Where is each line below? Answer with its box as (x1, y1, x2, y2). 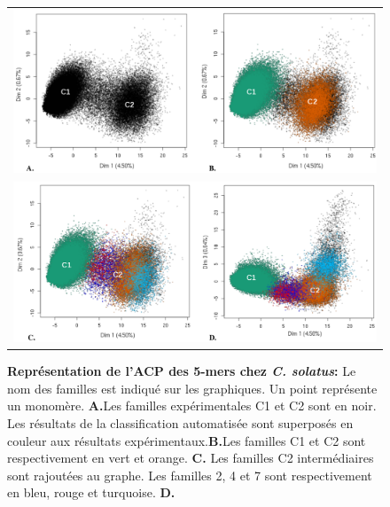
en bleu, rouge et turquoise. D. (7, 483, 175, 502)
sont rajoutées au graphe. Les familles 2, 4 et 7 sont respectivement (7, 465, 372, 484)
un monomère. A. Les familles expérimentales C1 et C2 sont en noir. (7, 396, 377, 415)
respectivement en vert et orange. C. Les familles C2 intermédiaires (7, 448, 374, 467)
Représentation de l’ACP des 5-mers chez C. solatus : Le (7, 362, 356, 380)
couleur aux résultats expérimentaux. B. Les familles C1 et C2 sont (7, 431, 366, 449)
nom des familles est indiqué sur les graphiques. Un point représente (7, 378, 378, 397)
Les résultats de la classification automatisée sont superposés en (7, 414, 354, 433)
